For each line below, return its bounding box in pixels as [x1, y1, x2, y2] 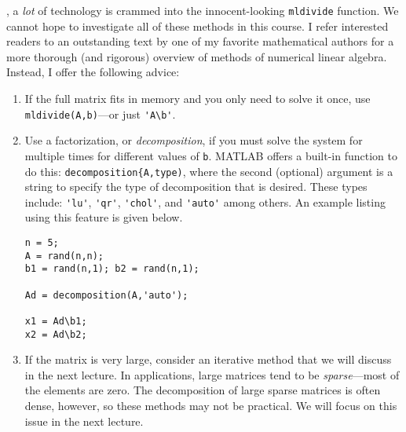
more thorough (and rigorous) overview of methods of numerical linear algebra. [6, 48, 387, 64]
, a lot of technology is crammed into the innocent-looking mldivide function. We [6, 2, 399, 18]
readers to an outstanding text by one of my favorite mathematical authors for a [6, 33, 394, 49]
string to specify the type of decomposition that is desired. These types [24, 178, 368, 195]
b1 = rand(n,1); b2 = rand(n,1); [24, 263, 199, 275]
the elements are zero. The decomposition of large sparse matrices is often [24, 382, 381, 398]
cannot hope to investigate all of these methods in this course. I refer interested [6, 17, 389, 34]
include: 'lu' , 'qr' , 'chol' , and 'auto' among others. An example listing [24, 193, 386, 210]
